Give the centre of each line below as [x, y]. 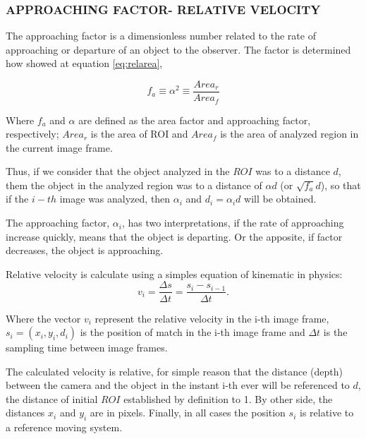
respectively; [32, 134]
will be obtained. [280, 199]
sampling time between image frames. [87, 348]
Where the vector [43, 318]
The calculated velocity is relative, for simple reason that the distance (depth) [174, 371]
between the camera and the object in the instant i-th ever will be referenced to [178, 385]
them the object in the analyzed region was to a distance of [134, 185]
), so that [341, 185]
